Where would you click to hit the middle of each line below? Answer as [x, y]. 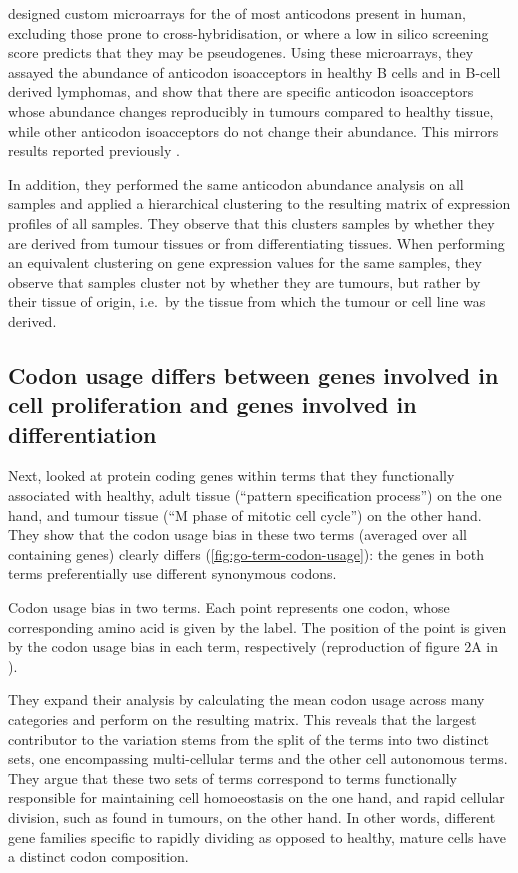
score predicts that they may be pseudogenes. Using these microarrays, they [241, 52]
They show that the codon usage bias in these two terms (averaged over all [237, 534]
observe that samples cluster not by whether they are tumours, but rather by [244, 281]
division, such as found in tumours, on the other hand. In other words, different [252, 816]
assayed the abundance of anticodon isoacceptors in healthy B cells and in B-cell [254, 71]
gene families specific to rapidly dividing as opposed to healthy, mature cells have [257, 836]
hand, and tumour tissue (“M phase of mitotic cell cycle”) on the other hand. [245, 514]
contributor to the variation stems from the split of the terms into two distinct [248, 738]
